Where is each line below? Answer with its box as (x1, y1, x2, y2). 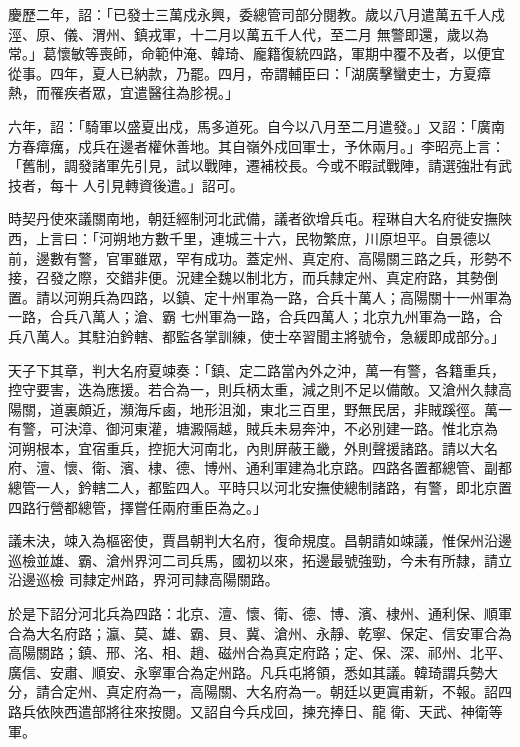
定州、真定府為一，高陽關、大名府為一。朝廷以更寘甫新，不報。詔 (63, 681, 498, 702)
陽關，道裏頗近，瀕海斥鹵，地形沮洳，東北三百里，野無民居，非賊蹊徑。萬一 (8, 398, 512, 419)
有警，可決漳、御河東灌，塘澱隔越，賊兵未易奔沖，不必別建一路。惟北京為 (8, 418, 498, 439)
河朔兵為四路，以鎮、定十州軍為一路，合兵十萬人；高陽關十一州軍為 (63, 286, 512, 307)
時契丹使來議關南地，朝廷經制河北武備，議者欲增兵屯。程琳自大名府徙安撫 (8, 208, 498, 229)
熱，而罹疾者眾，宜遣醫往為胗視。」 (8, 82, 239, 103)
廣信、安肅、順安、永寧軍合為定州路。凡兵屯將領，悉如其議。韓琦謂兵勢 (8, 661, 484, 682)
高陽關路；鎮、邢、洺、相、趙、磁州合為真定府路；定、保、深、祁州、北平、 (8, 642, 512, 663)
